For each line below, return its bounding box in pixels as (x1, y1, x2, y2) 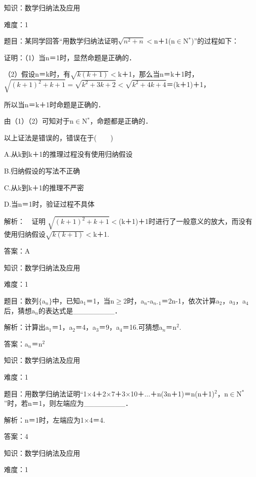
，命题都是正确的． (90, 116, 153, 126)
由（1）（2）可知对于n (4, 116, 74, 126)
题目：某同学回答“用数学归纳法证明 (4, 36, 118, 46)
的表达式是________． (38, 305, 122, 315)
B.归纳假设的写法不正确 (4, 166, 80, 176)
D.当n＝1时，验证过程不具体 (4, 199, 95, 209)
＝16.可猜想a (122, 322, 163, 332)
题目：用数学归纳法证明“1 (4, 388, 87, 398)
